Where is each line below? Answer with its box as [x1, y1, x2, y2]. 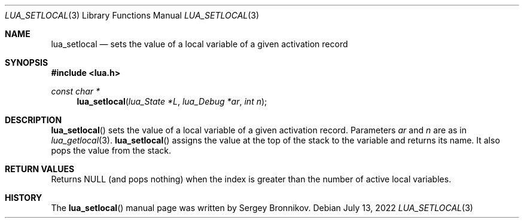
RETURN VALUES [5, 164, 75, 174]
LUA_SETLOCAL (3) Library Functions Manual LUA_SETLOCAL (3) [5, 10, 260, 20]
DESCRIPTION [5, 115, 62, 125]
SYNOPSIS [5, 57, 48, 68]
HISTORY [5, 193, 42, 203]
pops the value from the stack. [51, 145, 172, 155]
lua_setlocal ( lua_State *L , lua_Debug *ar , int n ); [77, 96, 267, 106]
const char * [51, 86, 100, 96]
